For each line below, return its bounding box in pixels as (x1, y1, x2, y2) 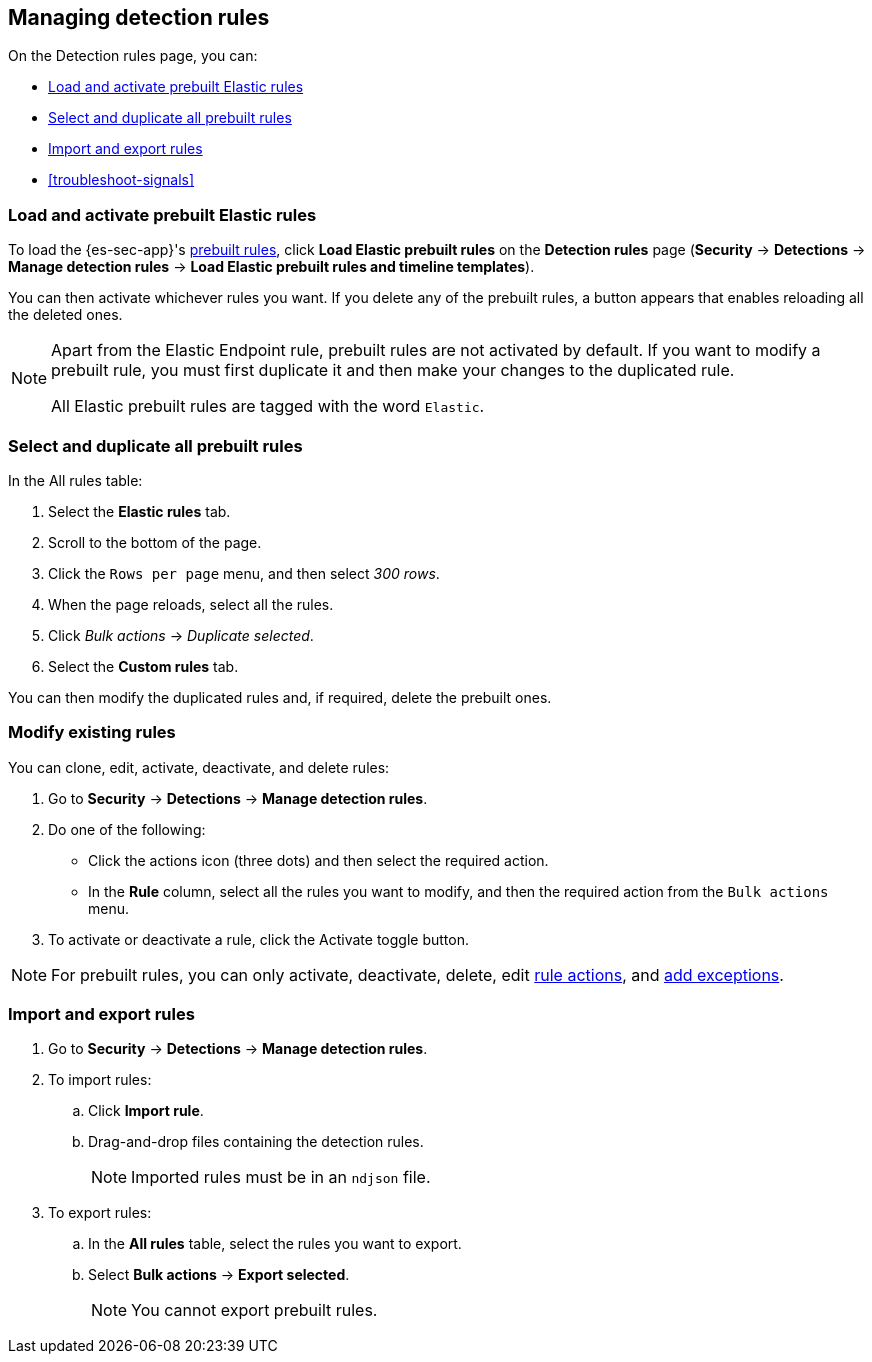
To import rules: (48, 1071, 152, 1089)
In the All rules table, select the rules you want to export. (88, 1235, 462, 1253)
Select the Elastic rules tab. (48, 502, 231, 520)
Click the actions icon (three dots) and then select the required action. (88, 851, 549, 869)
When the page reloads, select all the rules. (48, 595, 334, 613)
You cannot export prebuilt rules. (131, 1300, 378, 1321)
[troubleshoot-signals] (48, 171, 195, 189)
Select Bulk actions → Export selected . (88, 1266, 350, 1284)
